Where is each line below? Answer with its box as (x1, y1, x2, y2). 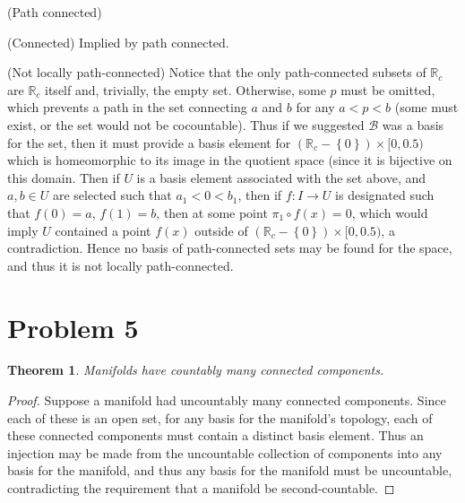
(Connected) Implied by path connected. (7, 32, 229, 51)
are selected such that (52, 186, 172, 204)
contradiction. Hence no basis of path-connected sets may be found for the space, (7, 238, 452, 257)
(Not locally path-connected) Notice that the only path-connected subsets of (7, 63, 426, 82)
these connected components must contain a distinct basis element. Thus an (7, 426, 424, 445)
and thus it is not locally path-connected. (7, 256, 234, 274)
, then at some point (156, 203, 268, 221)
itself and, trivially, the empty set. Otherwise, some (45, 80, 326, 99)
